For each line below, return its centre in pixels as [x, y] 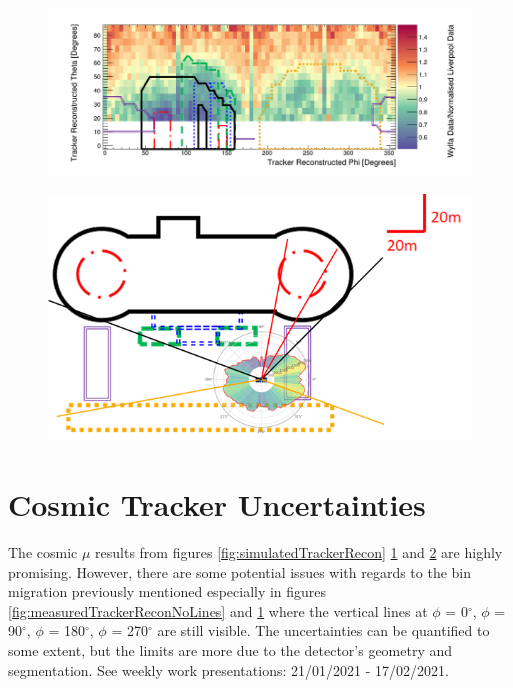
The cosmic [43, 551]
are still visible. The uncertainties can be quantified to [323, 630]
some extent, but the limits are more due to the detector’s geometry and [230, 649]
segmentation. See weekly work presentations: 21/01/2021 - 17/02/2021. [228, 669]
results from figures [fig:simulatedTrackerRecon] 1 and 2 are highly [299, 551]
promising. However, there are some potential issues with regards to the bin [240, 571]
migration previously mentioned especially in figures [167, 591]
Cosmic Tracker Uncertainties [217, 504]
